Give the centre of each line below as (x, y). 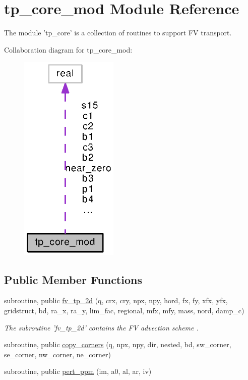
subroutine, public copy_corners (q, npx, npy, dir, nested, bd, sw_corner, (118, 344)
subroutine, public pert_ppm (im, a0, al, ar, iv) (78, 371)
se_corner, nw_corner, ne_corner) (57, 354)
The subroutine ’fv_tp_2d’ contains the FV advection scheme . (101, 327)
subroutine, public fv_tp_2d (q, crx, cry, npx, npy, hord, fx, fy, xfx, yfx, (116, 300)
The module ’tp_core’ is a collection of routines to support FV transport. (118, 33)
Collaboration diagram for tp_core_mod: (68, 49)
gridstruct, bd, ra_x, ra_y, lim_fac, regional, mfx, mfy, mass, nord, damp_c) (124, 310)
